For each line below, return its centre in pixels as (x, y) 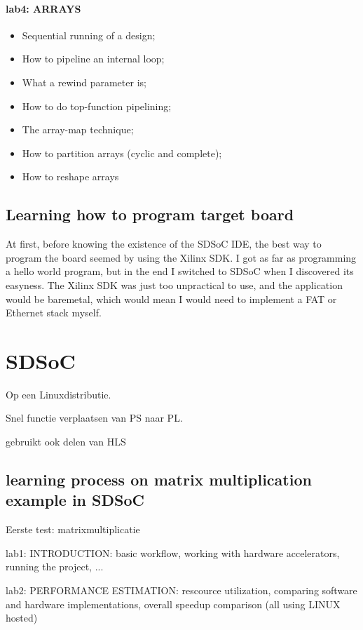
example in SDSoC (75, 500)
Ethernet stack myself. (54, 313)
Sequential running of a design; (89, 35)
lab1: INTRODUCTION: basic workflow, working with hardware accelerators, (173, 552)
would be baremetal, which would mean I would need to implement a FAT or (171, 299)
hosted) (22, 618)
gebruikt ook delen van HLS (66, 442)
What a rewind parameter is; (84, 82)
